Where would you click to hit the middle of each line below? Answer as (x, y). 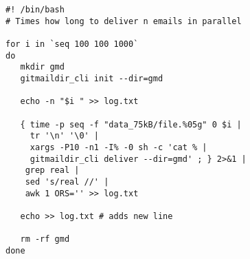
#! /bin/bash (35, 10)
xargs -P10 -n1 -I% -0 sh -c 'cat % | (118, 147)
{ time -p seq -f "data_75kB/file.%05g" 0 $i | (131, 124)
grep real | (52, 170)
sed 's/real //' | (67, 182)
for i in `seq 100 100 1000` (72, 44)
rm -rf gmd (45, 239)
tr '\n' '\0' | (65, 136)
